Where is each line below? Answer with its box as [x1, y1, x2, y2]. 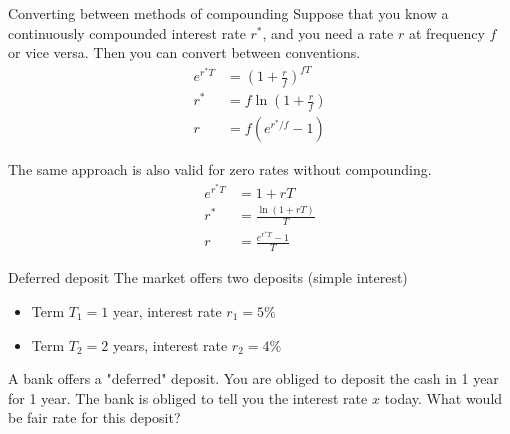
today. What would [384, 387, 503, 408]
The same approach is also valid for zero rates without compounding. [8, 159, 432, 180]
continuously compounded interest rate [8, 22, 246, 43]
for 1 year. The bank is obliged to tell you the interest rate [8, 387, 368, 408]
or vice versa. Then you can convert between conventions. [8, 42, 361, 63]
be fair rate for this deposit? [8, 407, 181, 428]
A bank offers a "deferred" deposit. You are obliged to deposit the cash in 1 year [8, 368, 499, 389]
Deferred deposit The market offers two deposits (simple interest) [8, 267, 408, 288]
